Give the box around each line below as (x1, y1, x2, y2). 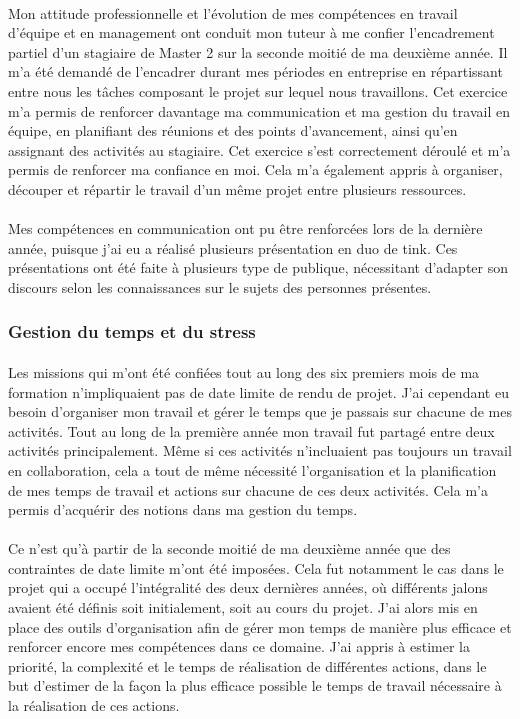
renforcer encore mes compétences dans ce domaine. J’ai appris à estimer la (8, 636, 470, 657)
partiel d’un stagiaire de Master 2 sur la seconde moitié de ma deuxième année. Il (8, 41, 508, 62)
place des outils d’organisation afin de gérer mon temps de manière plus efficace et (8, 616, 512, 637)
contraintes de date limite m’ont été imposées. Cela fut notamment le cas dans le (8, 557, 504, 578)
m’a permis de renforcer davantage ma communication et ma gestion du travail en (8, 100, 510, 121)
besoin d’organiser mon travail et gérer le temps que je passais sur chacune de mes (8, 401, 512, 422)
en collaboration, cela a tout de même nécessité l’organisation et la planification (8, 459, 497, 480)
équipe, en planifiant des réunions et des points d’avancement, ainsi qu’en (8, 120, 458, 141)
